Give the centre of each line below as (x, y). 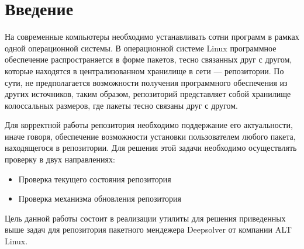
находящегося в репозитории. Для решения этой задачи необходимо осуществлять (151, 148)
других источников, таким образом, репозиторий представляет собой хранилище (148, 94)
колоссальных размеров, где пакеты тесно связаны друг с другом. (121, 105)
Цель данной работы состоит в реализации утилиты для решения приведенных (145, 218)
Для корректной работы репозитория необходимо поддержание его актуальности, (149, 125)
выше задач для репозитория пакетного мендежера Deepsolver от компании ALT (148, 229)
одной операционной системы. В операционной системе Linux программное (141, 48)
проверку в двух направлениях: (60, 159)
